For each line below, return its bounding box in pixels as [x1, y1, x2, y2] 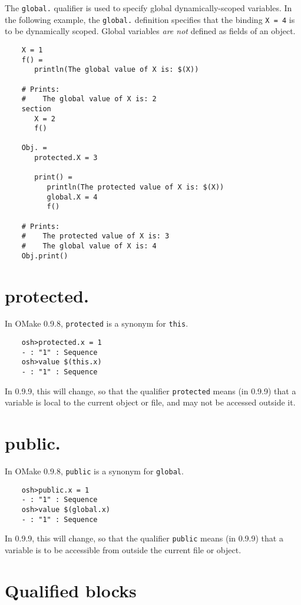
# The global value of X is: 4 [21, 242, 157, 251]
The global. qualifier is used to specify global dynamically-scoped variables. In [5, 2, 292, 14]
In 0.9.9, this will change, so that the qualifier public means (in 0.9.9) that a [5, 532, 283, 544]
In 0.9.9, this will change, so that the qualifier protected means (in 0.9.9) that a [5, 384, 296, 397]
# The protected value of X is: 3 [21, 232, 170, 241]
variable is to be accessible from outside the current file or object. [5, 544, 242, 556]
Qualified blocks [5, 578, 137, 602]
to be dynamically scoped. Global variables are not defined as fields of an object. [5, 25, 296, 37]
